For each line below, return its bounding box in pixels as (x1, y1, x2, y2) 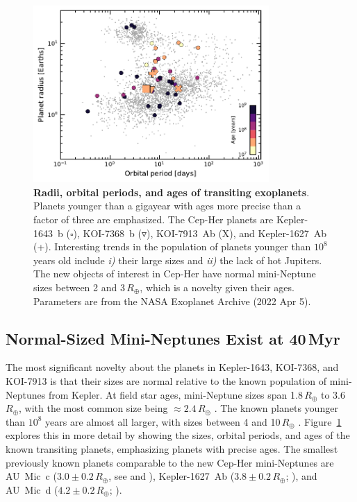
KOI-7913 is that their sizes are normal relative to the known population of (6, 373, 326, 388)
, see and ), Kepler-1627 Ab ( (108, 469, 235, 483)
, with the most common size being (19, 401, 168, 415)
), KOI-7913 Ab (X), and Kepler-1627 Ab (146, 225, 326, 240)
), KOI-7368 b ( (73, 225, 142, 240)
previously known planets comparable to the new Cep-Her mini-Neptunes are (6, 455, 334, 469)
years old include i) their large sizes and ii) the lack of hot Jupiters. (33, 252, 322, 267)
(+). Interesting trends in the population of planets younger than (33, 239, 311, 254)
